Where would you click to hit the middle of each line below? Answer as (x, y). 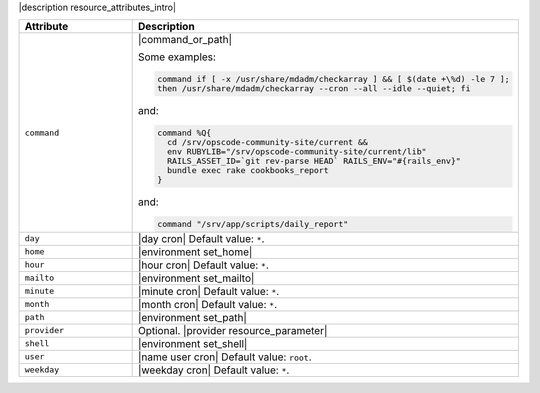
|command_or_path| (184, 40)
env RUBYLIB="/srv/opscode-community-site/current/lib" (296, 151)
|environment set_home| (195, 252)
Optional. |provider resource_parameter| (232, 330)
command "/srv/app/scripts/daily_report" (252, 223)
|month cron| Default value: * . (207, 304)
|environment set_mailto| (196, 278)
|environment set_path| (192, 317)
